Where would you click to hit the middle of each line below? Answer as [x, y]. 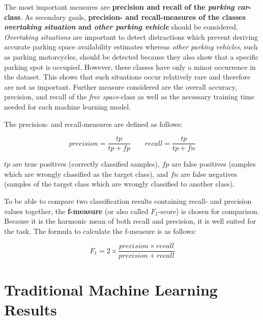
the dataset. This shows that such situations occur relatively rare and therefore [127, 77]
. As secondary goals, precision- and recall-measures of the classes [133, 17]
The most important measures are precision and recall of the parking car [126, 7]
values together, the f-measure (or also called [76, 211]
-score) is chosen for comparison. [209, 211]
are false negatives [209, 174]
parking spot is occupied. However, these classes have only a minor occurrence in [130, 66]
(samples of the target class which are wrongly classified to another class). [119, 184]
